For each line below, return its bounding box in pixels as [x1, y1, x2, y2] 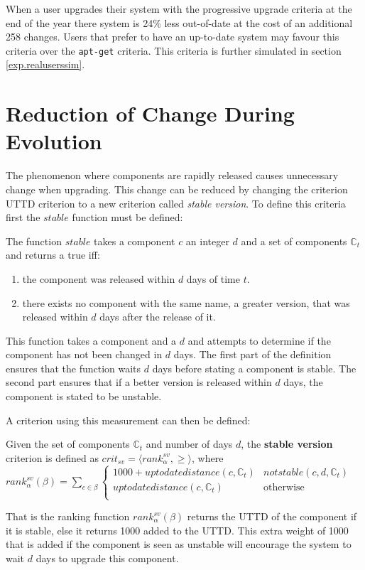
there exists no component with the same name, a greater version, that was [22, 295, 350, 310]
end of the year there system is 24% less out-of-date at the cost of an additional [6, 15, 353, 30]
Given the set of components [6, 436, 130, 451]
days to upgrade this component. [36, 550, 179, 565]
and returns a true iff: [6, 247, 100, 262]
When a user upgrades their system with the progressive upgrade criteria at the [6, 1, 352, 16]
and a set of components [241, 233, 347, 248]
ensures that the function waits [6, 360, 141, 375]
